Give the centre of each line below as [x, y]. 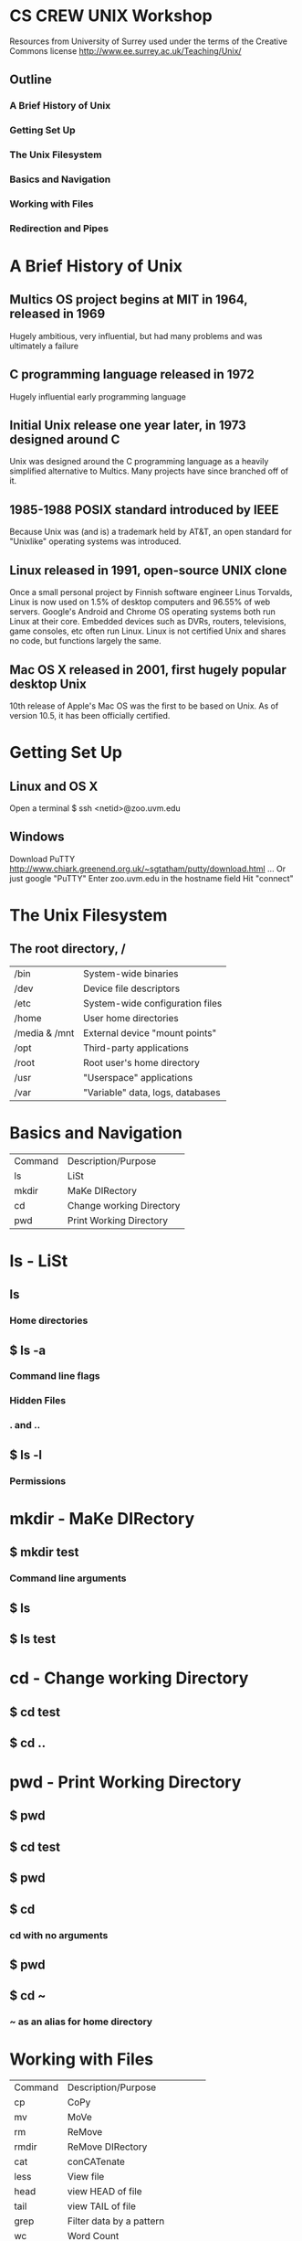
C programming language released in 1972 [132, 374]
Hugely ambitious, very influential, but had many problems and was [136, 336]
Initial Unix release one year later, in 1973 [128, 426]
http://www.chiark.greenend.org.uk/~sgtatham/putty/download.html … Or [148, 869]
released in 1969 [57, 314]
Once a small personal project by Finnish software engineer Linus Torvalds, [151, 592]
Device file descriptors [132, 988]
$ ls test [33, 1639]
